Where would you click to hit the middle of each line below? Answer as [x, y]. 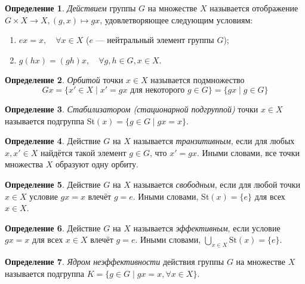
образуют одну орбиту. [97, 164]
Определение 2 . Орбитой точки [64, 80]
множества [24, 164]
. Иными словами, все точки [248, 152]
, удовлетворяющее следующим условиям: [176, 19]
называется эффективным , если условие [207, 227]
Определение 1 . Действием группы [70, 8]
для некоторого [158, 90]
